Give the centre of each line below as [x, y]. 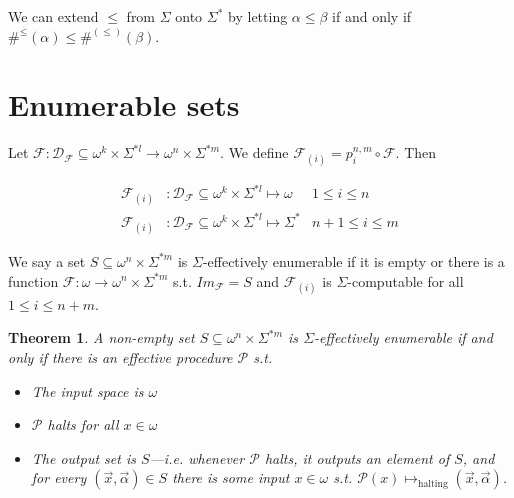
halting [432, 484]
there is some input [231, 477]
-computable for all [405, 280]
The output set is [83, 457]
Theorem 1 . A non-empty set [101, 337]
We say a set [47, 260]
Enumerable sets [124, 104]
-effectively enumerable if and [403, 337]
